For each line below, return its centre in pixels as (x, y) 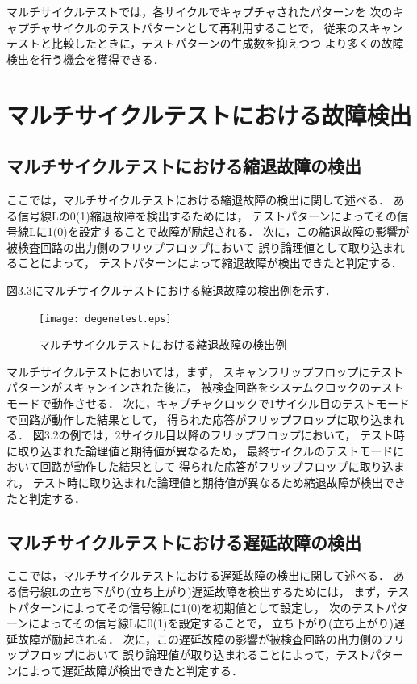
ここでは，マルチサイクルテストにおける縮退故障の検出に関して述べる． (198, 199)
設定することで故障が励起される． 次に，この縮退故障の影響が (244, 231)
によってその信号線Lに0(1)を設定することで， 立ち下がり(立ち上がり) (211, 623)
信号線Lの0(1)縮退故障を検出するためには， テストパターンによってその (207, 215)
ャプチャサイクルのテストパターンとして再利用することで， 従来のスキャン (205, 27)
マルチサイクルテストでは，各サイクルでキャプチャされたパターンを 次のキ (205, 11)
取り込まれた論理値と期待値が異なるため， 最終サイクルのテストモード (205, 450)
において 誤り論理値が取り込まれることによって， (205, 655)
